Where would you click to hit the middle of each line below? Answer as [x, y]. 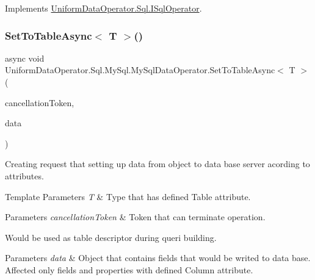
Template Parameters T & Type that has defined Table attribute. [128, 196]
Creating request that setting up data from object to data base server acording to [157, 164]
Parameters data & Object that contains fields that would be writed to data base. [158, 258]
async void [25, 58]
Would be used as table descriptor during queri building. [111, 237]
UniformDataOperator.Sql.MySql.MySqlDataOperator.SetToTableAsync [140, 70]
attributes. [24, 175]
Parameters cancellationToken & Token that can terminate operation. [135, 217]
